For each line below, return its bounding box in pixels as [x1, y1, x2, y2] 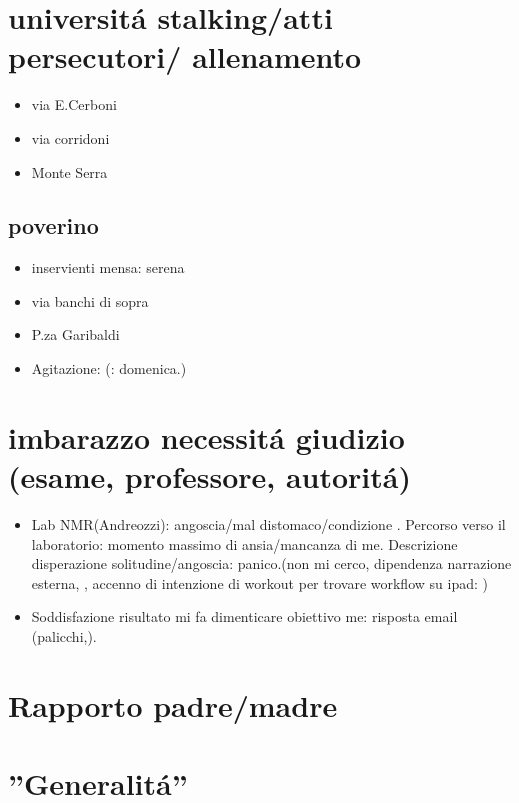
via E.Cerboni [31, 94, 117, 115]
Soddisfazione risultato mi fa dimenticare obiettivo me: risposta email [31, 606, 458, 627]
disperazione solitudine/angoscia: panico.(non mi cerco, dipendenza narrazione [31, 553, 512, 574]
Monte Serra [31, 161, 108, 182]
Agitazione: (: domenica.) [31, 358, 187, 379]
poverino [8, 210, 99, 241]
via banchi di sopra [31, 290, 149, 311]
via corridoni [31, 127, 110, 148]
